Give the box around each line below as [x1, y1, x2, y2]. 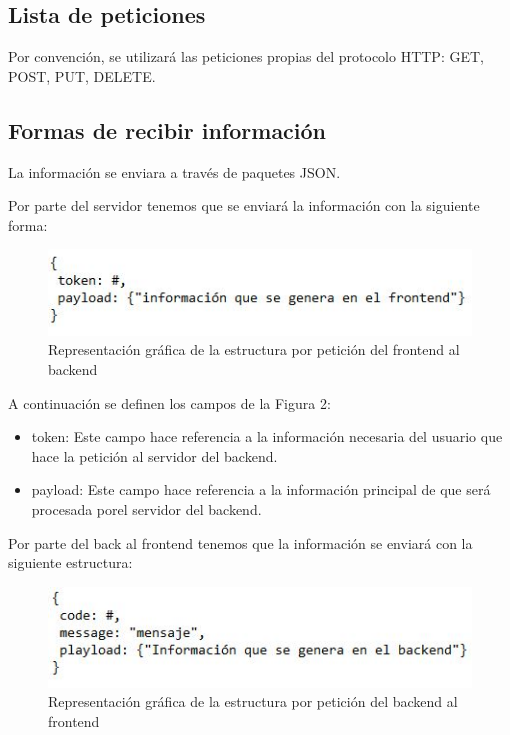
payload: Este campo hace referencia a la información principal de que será [31, 479, 491, 500]
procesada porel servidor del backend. [31, 499, 262, 520]
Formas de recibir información [8, 114, 327, 145]
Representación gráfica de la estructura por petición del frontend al [48, 339, 460, 360]
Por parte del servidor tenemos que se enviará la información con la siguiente [8, 195, 480, 216]
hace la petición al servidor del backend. [31, 445, 278, 466]
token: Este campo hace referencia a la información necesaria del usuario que [31, 426, 503, 447]
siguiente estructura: [8, 552, 133, 573]
